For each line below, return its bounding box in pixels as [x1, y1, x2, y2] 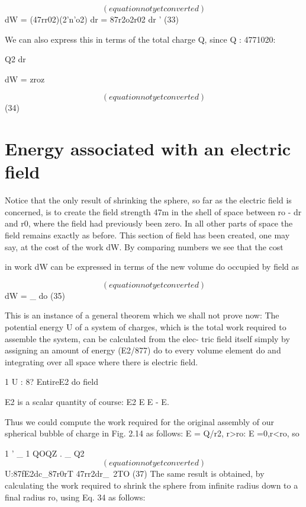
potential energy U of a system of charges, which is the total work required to [5, 321, 286, 333]
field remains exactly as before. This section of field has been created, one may [5, 229, 290, 241]
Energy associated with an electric [5, 136, 291, 161]
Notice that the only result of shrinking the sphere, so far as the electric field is [5, 194, 292, 206]
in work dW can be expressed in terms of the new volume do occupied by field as [5, 260, 299, 273]
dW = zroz [5, 72, 45, 85]
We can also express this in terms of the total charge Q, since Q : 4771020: [5, 33, 276, 45]
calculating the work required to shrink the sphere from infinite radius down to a [5, 479, 298, 491]
